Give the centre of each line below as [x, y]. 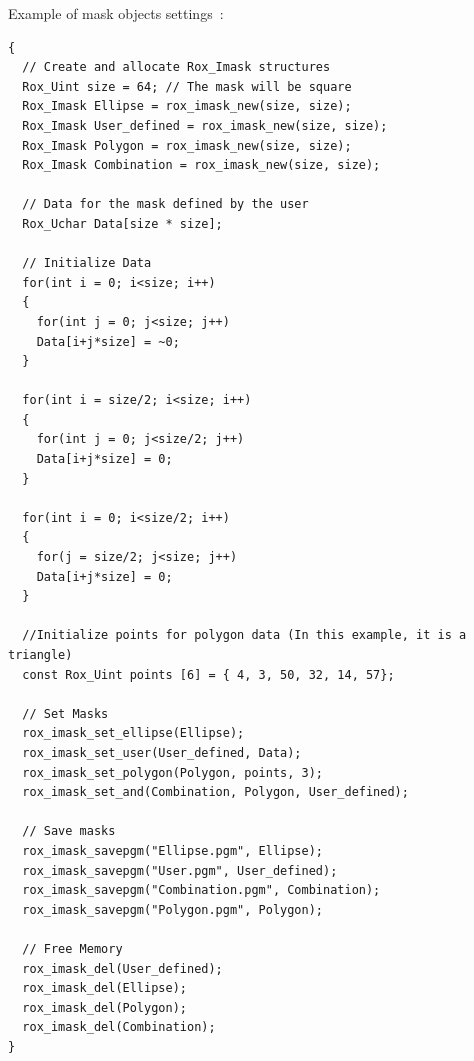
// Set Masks [65, 713]
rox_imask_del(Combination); [119, 1027]
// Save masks [69, 831]
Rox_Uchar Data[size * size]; [122, 223]
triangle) [40, 655]
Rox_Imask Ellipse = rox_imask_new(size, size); [187, 106]
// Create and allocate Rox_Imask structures [176, 67]
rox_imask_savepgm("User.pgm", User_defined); [180, 870]
